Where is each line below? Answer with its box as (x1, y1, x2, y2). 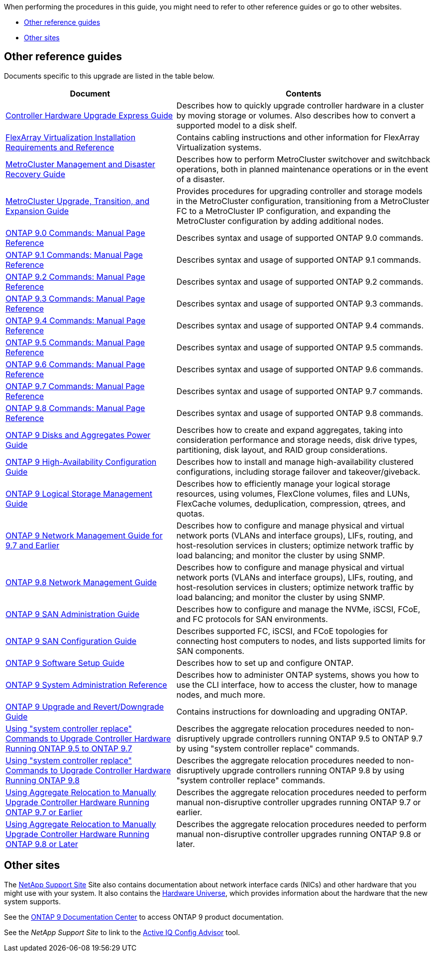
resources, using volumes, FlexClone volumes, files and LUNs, (176, 488, 410, 499)
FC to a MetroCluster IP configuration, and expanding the (176, 206, 391, 216)
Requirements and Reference (5, 142, 114, 152)
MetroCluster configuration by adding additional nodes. (176, 215, 384, 226)
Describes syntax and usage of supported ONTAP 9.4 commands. (176, 320, 424, 330)
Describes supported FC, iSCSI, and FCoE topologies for (176, 626, 388, 636)
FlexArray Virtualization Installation (5, 132, 136, 142)
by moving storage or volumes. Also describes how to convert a (176, 110, 416, 120)
